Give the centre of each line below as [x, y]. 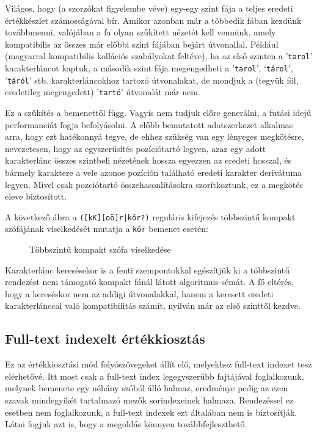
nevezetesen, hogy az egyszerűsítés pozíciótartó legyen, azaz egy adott [136, 148]
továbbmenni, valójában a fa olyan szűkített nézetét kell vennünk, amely [140, 32]
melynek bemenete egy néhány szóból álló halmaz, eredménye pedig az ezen [147, 388]
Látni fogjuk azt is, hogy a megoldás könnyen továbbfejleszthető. [126, 424]
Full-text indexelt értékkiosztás [105, 338]
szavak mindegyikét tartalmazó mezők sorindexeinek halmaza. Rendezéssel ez [149, 400]
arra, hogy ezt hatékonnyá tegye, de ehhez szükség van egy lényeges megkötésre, [155, 136]
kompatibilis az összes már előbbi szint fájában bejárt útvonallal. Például [142, 44]
